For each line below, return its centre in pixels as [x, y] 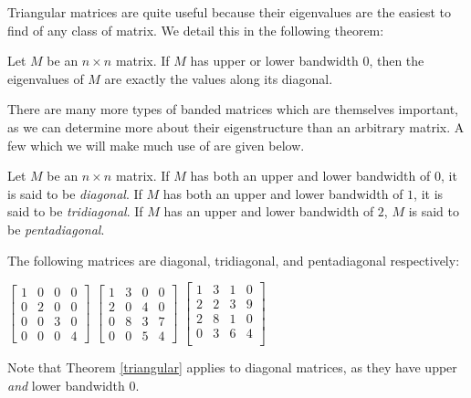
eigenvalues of [46, 78]
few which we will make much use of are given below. [156, 145]
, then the [397, 61]
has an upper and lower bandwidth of [269, 211]
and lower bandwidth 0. [73, 385]
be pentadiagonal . [56, 229]
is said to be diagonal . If [75, 193]
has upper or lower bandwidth [274, 61]
